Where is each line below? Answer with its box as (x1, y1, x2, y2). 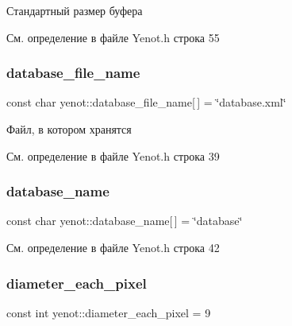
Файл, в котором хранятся (6, 121, 132, 137)
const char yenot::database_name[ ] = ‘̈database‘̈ (6, 212, 243, 229)
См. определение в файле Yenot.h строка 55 (6, 29, 220, 45)
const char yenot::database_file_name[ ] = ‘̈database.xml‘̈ (6, 94, 286, 111)
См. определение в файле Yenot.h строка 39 (6, 147, 220, 164)
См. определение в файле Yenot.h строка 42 (6, 239, 220, 255)
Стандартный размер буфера (6, 2, 143, 18)
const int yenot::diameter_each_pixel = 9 (6, 304, 211, 320)
